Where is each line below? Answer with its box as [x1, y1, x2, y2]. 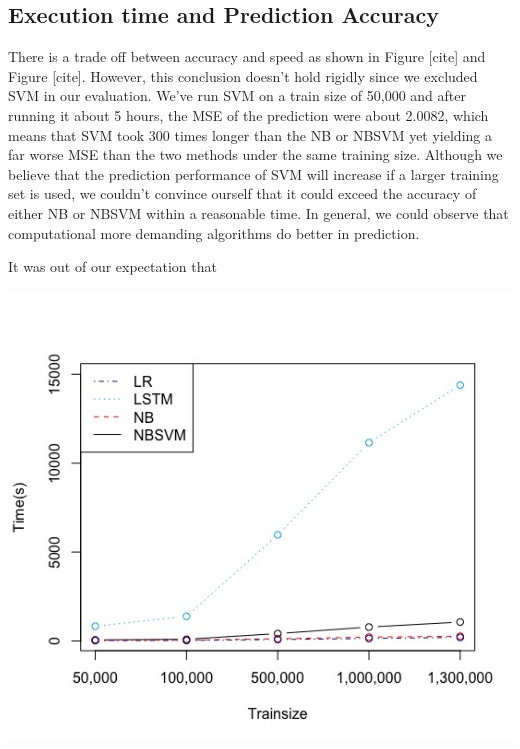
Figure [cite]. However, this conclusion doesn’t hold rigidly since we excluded [8, 65, 478, 86]
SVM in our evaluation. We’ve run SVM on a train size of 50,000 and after [8, 85, 466, 106]
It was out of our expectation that [8, 256, 217, 277]
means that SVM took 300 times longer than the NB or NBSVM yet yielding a [8, 124, 492, 145]
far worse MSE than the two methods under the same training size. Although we [8, 144, 503, 165]
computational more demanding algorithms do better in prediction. [8, 222, 420, 243]
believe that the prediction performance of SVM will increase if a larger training [8, 163, 499, 184]
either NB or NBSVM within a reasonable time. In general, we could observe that [8, 202, 509, 223]
